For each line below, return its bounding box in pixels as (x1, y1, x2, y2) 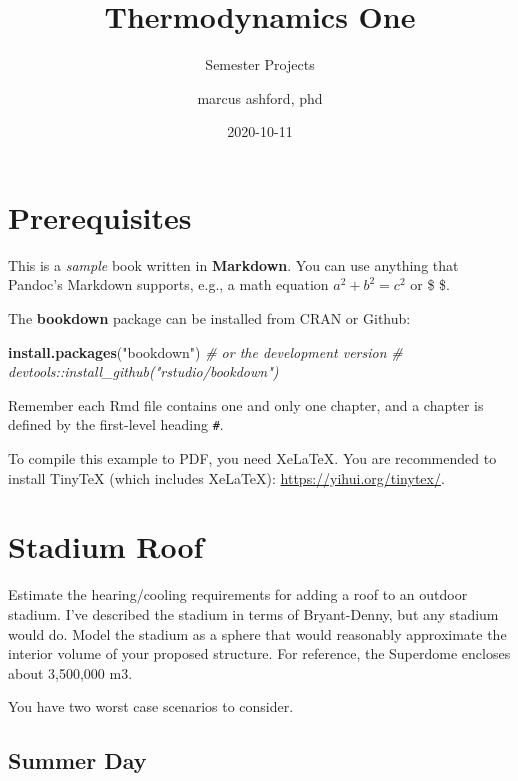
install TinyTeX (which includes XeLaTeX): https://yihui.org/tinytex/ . (8, 467, 445, 488)
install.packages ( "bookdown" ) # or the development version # (8, 341, 403, 362)
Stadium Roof (8, 526, 204, 567)
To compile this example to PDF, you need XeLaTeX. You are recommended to (8, 448, 497, 469)
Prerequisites (8, 196, 192, 237)
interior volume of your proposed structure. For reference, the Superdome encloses (8, 643, 511, 664)
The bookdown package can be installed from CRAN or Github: (8, 308, 411, 329)
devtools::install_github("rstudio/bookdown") (8, 361, 279, 382)
